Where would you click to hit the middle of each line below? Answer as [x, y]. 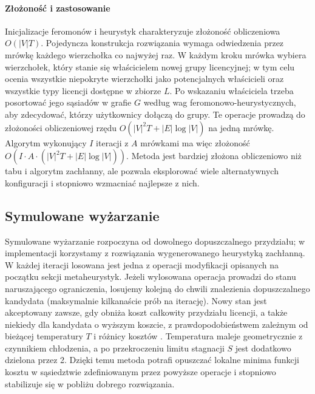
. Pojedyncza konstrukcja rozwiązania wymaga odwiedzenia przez [162, 43]
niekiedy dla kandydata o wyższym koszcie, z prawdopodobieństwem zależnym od [157, 324]
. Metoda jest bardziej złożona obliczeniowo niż [214, 156]
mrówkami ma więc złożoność [195, 142]
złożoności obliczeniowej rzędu [61, 127]
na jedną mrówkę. [241, 127]
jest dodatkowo [263, 348]
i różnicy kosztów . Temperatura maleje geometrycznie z [198, 336]
